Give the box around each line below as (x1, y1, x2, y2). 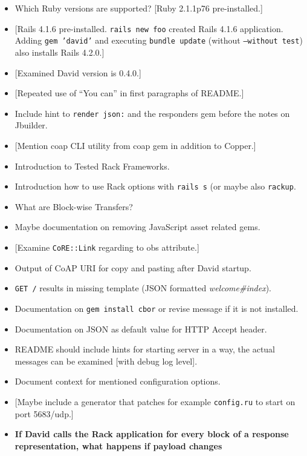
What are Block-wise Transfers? (15, 200, 133, 213)
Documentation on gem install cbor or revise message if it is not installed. (15, 302, 299, 314)
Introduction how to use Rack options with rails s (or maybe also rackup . (15, 180, 296, 193)
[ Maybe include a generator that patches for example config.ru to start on (15, 395, 296, 408)
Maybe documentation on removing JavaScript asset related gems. (15, 220, 260, 233)
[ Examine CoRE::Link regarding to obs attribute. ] (15, 240, 199, 253)
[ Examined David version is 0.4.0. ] (15, 66, 141, 79)
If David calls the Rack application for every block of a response (15, 428, 289, 440)
